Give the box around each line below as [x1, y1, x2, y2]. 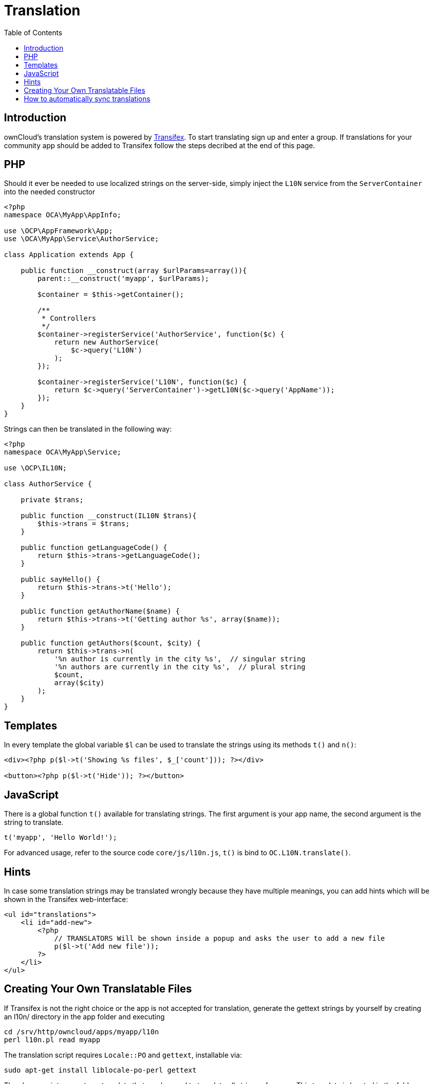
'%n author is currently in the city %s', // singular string [54, 655, 305, 663]
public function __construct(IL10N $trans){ [20, 512, 197, 520]
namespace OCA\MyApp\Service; [4, 448, 122, 456]
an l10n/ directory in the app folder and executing [4, 1012, 165, 1021]
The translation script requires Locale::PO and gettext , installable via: [4, 1050, 242, 1059]
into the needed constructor [4, 187, 95, 196]
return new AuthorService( [54, 338, 159, 347]
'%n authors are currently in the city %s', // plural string [54, 663, 305, 671]
